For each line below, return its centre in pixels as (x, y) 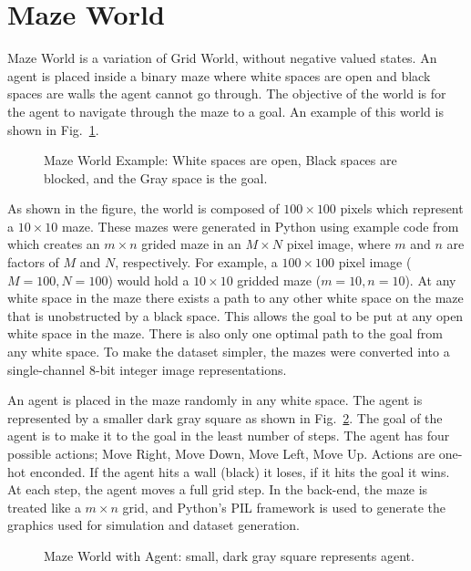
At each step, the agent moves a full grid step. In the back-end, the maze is (218, 489)
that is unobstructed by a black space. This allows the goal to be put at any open (235, 315)
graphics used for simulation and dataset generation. (154, 525)
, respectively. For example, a (196, 262)
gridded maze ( (279, 280)
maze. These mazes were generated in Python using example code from (260, 226)
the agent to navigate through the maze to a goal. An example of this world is (225, 111)
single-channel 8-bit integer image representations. (147, 369)
